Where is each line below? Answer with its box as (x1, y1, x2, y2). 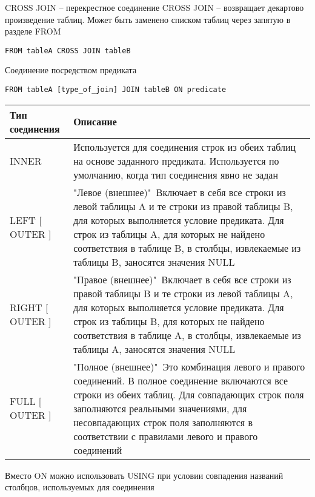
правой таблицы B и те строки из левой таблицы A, (73, 286, 293, 300)
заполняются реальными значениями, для (73, 401, 247, 415)
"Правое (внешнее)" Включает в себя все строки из (73, 272, 291, 286)
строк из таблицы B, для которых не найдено (73, 314, 265, 328)
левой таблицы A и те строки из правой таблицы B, (73, 199, 293, 213)
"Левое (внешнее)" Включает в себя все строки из (73, 185, 286, 199)
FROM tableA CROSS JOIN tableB (5, 46, 131, 55)
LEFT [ (10, 212, 42, 227)
